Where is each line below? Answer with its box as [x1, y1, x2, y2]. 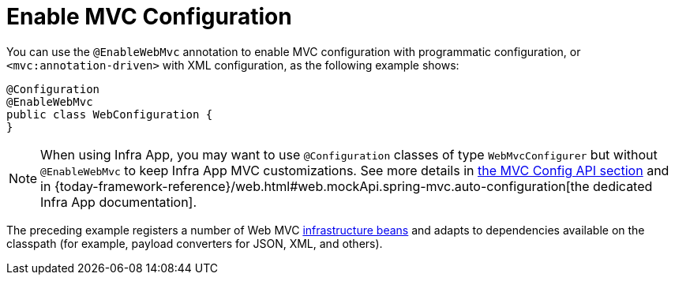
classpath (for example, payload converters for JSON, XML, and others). [6, 236, 383, 250]
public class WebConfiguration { [6, 107, 213, 121]
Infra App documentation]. [40, 193, 197, 210]
